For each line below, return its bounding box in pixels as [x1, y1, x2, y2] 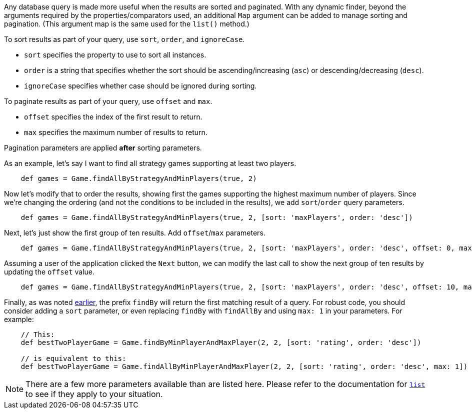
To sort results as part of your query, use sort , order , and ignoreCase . [4, 35, 245, 43]
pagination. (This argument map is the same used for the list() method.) [4, 19, 249, 28]
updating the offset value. [4, 267, 95, 276]
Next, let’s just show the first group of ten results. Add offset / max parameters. [4, 228, 265, 237]
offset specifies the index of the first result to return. [24, 112, 202, 121]
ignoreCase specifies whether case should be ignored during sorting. [24, 81, 257, 90]
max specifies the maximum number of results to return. [24, 128, 207, 136]
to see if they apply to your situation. [25, 389, 163, 399]
